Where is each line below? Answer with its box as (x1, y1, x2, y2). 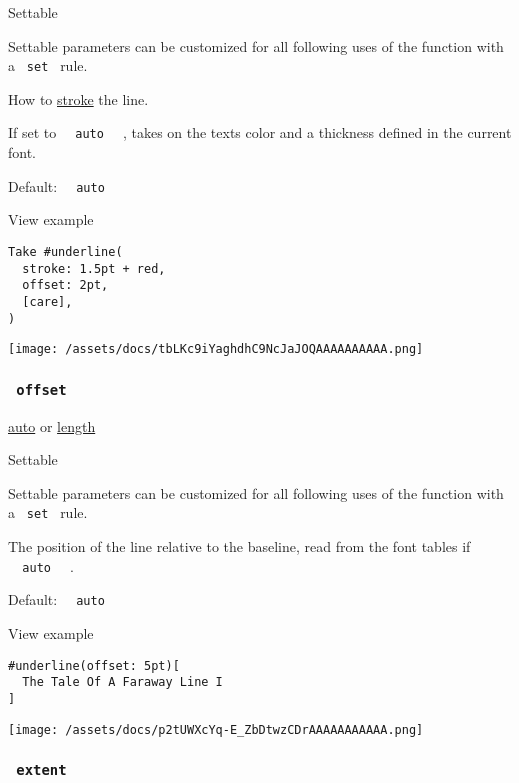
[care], (22, 294, 73, 309)
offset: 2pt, (22, 278, 109, 293)
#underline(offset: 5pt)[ (8, 658, 180, 673)
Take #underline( (8, 244, 123, 259)
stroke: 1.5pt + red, (22, 261, 166, 276)
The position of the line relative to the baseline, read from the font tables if (8, 536, 471, 557)
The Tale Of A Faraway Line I (22, 675, 223, 690)
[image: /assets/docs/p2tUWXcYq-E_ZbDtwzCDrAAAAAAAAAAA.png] (8, 722, 424, 737)
